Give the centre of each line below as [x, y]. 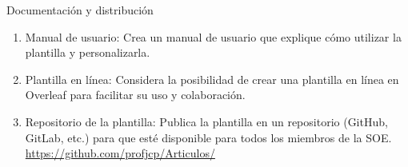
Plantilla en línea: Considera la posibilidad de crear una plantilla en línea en [212, 79]
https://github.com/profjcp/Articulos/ [120, 153]
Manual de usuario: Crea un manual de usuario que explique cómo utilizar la [213, 36]
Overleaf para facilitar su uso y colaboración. [135, 95]
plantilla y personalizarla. [88, 52]
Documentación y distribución [80, 10]
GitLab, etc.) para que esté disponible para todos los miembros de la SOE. [208, 137]
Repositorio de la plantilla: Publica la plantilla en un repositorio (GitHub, [206, 121]
